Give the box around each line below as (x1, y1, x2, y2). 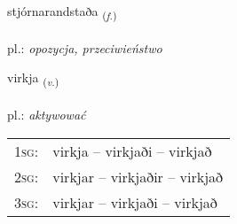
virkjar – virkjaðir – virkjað (52, 166, 224, 187)
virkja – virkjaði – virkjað (52, 140, 212, 161)
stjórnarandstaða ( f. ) (7, 2, 117, 22)
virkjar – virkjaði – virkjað (52, 191, 217, 212)
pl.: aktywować (7, 105, 86, 124)
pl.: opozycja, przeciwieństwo (7, 38, 162, 57)
